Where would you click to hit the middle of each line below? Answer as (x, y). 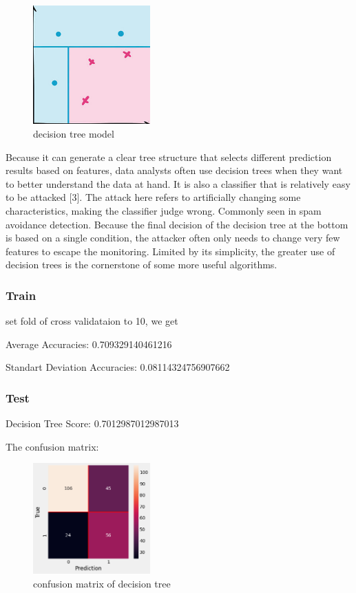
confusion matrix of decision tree (102, 583)
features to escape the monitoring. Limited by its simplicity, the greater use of (170, 251)
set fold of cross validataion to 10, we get (92, 321)
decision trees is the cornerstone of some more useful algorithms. (142, 265)
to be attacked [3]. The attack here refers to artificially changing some (153, 197)
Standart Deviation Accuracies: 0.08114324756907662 (118, 367)
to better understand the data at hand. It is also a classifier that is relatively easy (178, 183)
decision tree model (74, 133)
